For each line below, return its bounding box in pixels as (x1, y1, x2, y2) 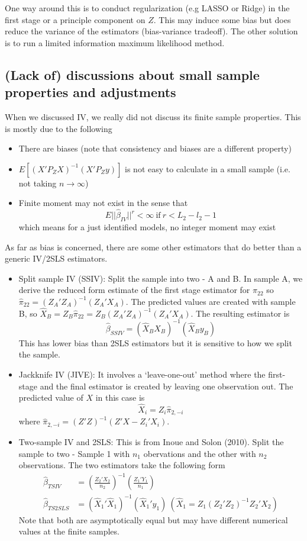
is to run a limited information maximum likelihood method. (5, 36, 225, 49)
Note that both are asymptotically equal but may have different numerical (18, 513, 288, 526)
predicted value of (18, 391, 83, 404)
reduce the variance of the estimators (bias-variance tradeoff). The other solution (5, 25, 298, 37)
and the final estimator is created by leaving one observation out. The (40, 379, 293, 392)
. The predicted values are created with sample (125, 295, 296, 307)
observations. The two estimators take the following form (18, 459, 225, 471)
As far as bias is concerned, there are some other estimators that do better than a (5, 240, 302, 253)
